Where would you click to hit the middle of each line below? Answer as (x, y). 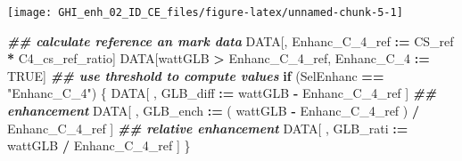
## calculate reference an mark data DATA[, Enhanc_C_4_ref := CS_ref (231, 40)
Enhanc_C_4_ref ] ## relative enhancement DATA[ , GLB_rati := (208, 128)
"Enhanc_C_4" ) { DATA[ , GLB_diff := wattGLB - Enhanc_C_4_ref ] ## (222, 93)
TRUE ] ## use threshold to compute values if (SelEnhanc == (196, 75)
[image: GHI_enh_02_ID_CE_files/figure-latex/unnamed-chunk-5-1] (205, 12)
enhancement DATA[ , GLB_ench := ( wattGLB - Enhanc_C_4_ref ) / (213, 111)
